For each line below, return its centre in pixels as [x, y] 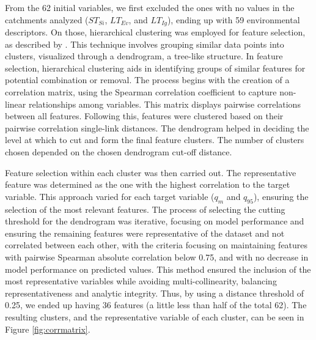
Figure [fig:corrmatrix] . [48, 329]
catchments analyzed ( [47, 19]
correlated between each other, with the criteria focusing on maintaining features [156, 245]
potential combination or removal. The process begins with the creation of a [147, 80]
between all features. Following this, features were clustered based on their [144, 116]
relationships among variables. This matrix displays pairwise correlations [164, 104]
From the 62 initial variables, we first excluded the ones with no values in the [150, 7]
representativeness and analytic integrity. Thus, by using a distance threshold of [155, 293]
